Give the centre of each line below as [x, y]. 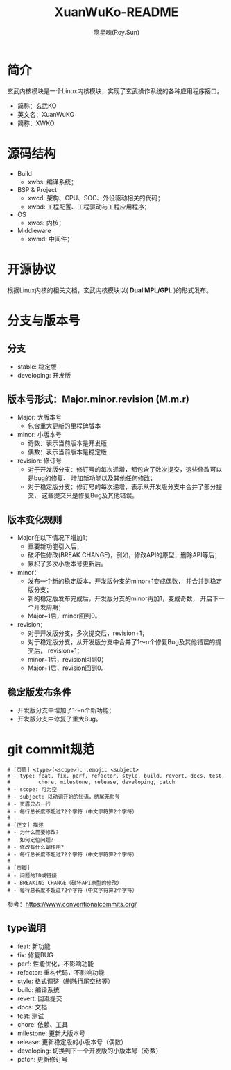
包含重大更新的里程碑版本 [64, 426]
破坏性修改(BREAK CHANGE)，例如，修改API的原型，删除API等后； [124, 555]
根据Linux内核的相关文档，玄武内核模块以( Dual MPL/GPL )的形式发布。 [110, 290]
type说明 [27, 928]
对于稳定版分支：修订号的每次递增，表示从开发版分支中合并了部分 [122, 487]
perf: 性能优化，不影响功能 [55, 964]
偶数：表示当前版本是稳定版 [67, 452]
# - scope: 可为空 [32, 789]
